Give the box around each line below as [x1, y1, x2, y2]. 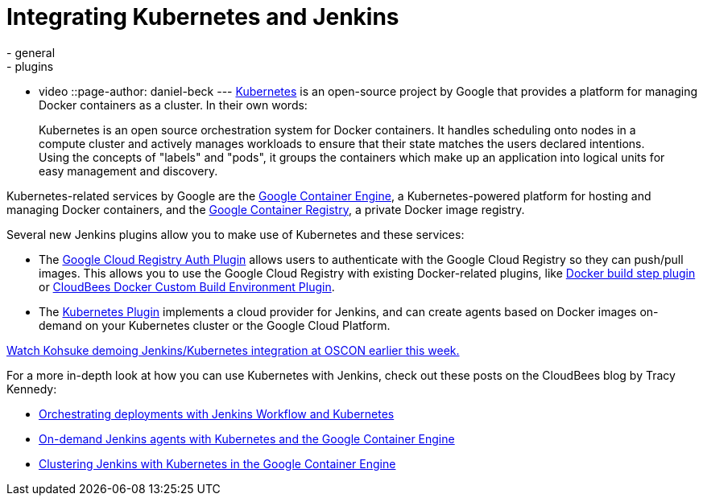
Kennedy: [6, 381, 57, 396]
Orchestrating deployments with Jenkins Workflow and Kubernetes [39, 406, 395, 421]
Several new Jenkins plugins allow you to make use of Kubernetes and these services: [6, 227, 465, 241]
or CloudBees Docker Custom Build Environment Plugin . [39, 279, 335, 294]
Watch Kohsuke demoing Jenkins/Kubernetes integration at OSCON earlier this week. [6, 343, 460, 357]
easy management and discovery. [39, 163, 218, 178]
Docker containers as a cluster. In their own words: [39, 97, 308, 112]
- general [6, 45, 56, 60]
